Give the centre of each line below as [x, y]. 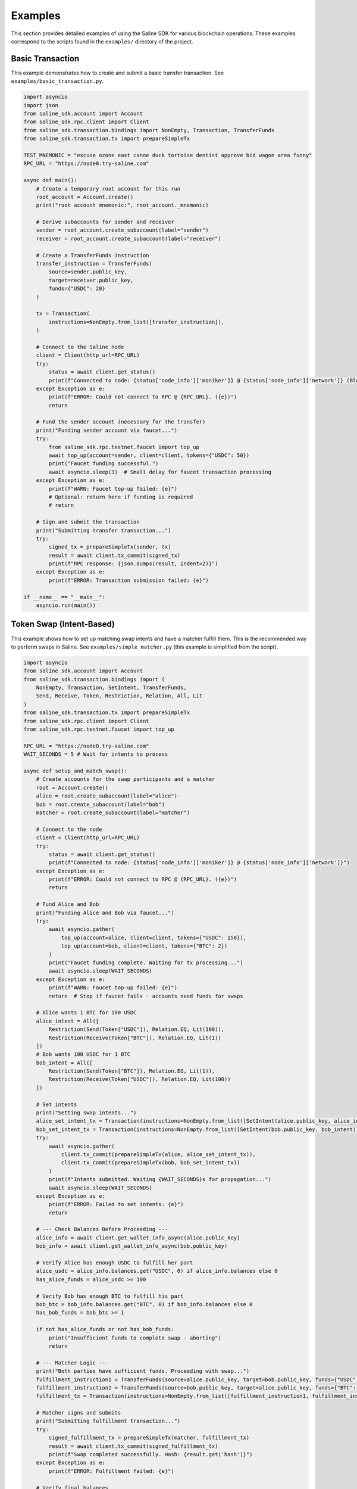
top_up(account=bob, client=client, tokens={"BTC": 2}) [144, 946]
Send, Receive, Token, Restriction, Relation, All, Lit [119, 696]
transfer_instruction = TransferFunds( [94, 264]
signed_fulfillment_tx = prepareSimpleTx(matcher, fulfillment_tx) [149, 1438]
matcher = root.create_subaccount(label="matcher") [113, 812]
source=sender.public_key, [88, 272]
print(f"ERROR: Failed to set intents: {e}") [116, 1204]
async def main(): [50, 180]
